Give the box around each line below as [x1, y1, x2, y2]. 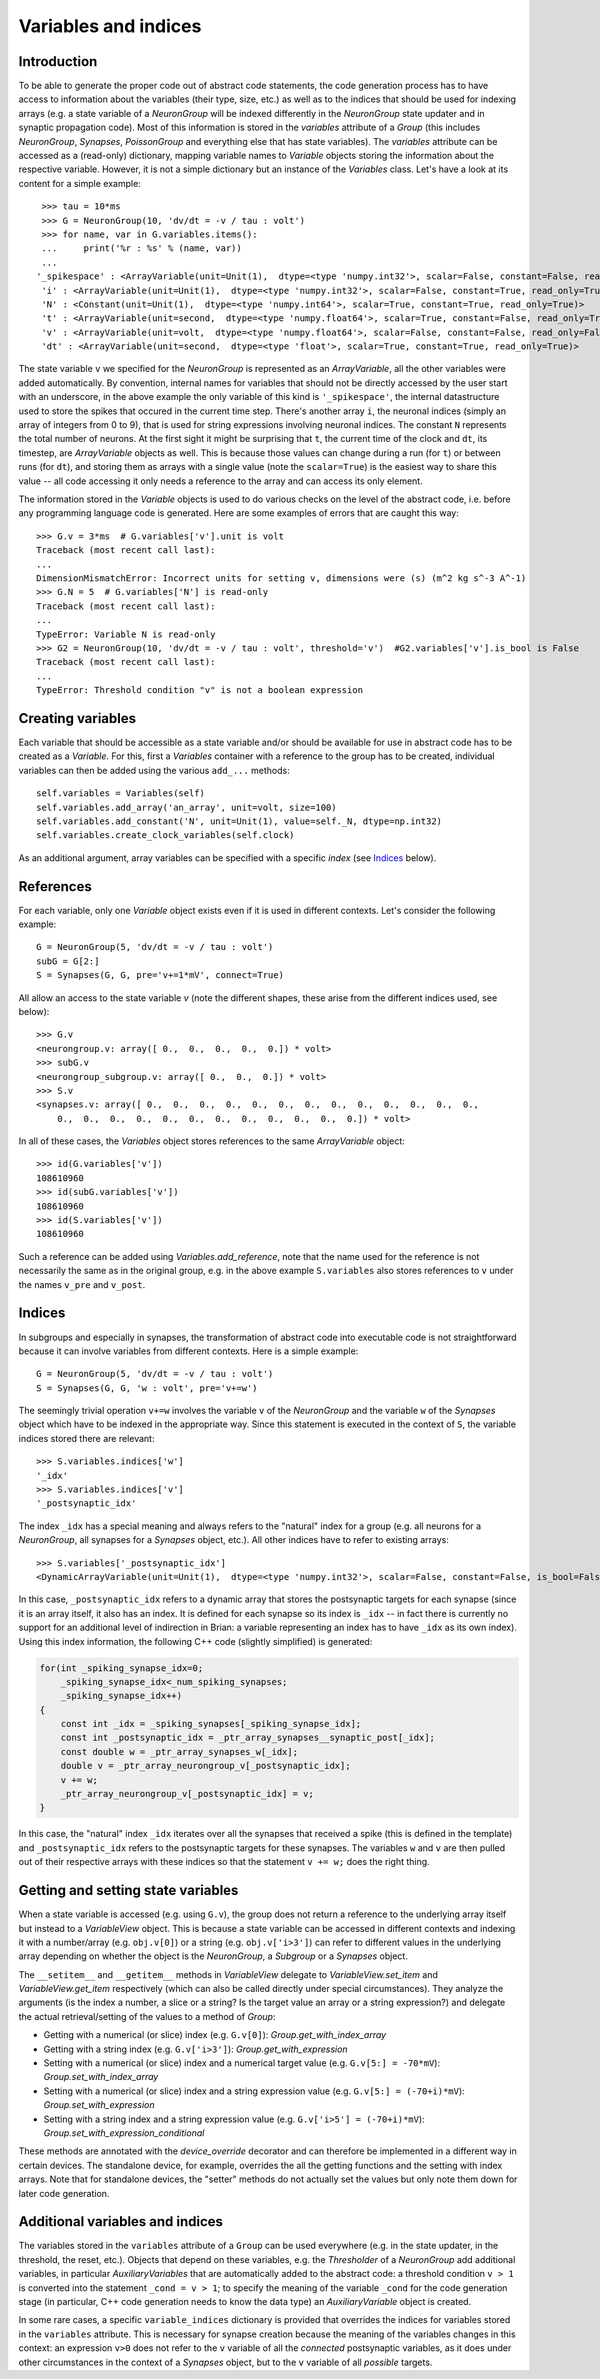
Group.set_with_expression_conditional [43, 2126, 205, 2139]
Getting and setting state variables [18, 1882, 239, 1899]
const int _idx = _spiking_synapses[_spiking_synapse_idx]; [60, 1718, 362, 1730]
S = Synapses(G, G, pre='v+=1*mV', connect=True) [36, 970, 285, 981]
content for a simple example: [18, 177, 142, 189]
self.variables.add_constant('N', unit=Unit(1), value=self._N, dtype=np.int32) [36, 815, 443, 827]
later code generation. [18, 2187, 110, 2199]
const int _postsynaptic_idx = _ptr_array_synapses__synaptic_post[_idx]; [60, 1732, 435, 1744]
